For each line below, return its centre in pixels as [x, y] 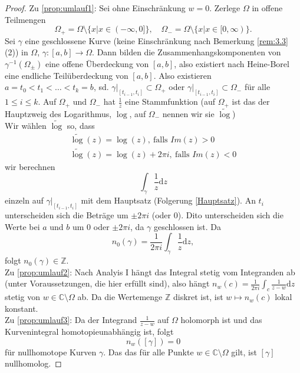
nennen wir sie [188, 113]
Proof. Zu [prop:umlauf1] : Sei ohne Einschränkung [95, 8]
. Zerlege [225, 8]
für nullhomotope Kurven [51, 352]
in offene [267, 8]
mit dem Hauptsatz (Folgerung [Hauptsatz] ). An [168, 200]
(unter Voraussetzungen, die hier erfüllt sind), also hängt [107, 283]
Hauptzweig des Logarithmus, [58, 113]
